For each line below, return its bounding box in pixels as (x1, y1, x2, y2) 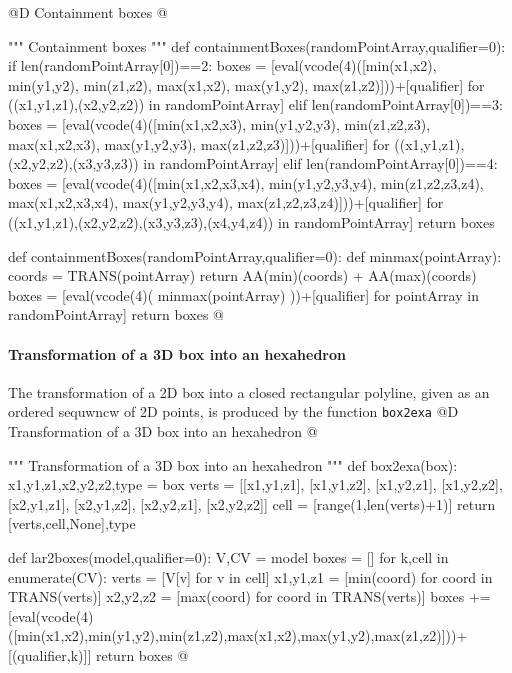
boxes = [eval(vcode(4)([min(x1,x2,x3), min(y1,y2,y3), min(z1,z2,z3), (8, 113, 431, 134)
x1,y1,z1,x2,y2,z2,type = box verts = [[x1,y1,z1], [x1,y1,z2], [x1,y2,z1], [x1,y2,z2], (8, 474, 503, 495)
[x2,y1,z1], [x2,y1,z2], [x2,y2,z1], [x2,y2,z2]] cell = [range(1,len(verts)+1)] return (8, 493, 496, 514)
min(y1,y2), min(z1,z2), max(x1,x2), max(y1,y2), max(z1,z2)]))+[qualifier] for (8, 74, 485, 95)
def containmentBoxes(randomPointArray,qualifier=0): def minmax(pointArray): (8, 245, 502, 266)
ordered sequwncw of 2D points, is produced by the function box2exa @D (8, 401, 459, 422)
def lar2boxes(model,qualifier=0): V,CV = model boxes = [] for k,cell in (8, 546, 449, 567)
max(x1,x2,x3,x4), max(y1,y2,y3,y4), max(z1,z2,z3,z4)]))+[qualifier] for (8, 192, 444, 213)
